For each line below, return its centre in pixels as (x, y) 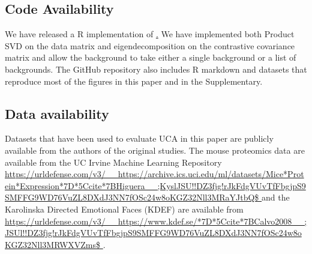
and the (276, 197)
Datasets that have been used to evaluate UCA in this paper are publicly (139, 138)
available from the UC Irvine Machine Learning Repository (113, 162)
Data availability (57, 113)
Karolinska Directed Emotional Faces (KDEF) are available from (124, 209)
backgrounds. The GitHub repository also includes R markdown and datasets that (156, 69)
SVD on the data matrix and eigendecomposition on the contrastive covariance (150, 45)
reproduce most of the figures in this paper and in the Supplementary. (134, 81)
